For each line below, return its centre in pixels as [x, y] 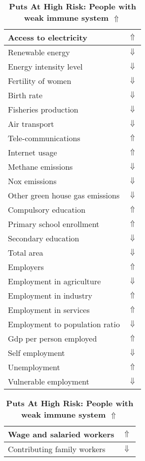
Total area [26, 252]
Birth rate [25, 95]
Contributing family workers [57, 449]
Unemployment [34, 367]
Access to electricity [48, 37]
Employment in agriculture [54, 281]
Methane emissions [40, 167]
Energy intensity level [45, 66]
